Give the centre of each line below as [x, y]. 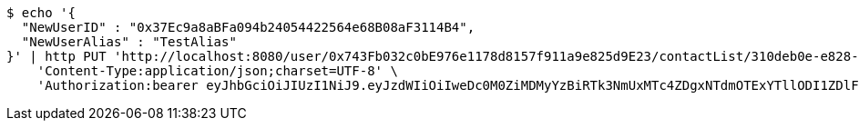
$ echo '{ [41, 13]
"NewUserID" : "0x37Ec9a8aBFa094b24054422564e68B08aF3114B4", [248, 27]
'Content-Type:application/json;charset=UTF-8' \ [217, 71]
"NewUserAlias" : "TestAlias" [129, 42]
